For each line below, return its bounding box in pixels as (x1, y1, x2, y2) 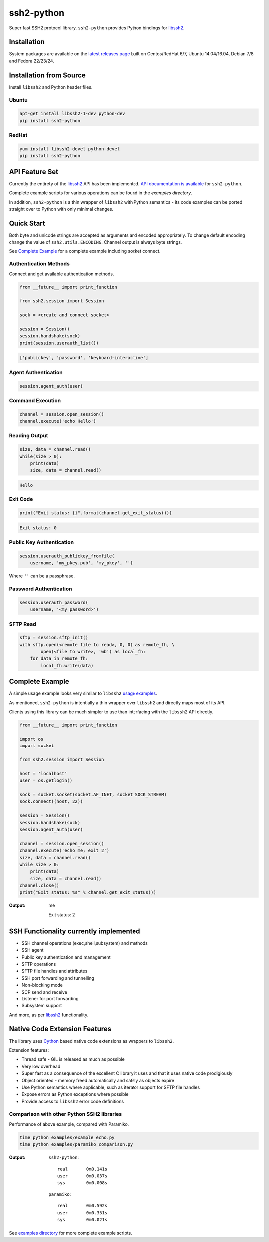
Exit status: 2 (48, 911, 75, 918)
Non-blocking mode (21, 982, 63, 988)
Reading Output (9, 432, 48, 439)
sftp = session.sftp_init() (19, 635, 88, 641)
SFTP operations (21, 961, 56, 967)
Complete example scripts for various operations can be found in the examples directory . (9, 190, 193, 196)
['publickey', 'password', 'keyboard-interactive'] (19, 355, 149, 361)
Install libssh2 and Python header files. (9, 84, 93, 90)
